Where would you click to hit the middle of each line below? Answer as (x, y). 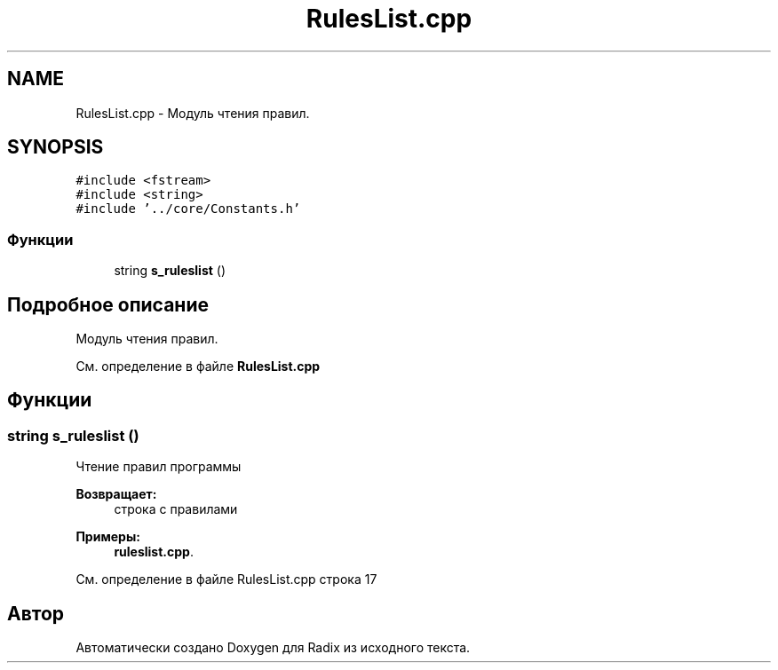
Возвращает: (116, 494)
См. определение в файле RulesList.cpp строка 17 (226, 579)
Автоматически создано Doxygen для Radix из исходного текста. (273, 648)
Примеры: (108, 537)
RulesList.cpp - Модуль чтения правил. (193, 113)
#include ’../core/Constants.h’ (188, 209)
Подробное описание (108, 304)
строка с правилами (176, 509)
